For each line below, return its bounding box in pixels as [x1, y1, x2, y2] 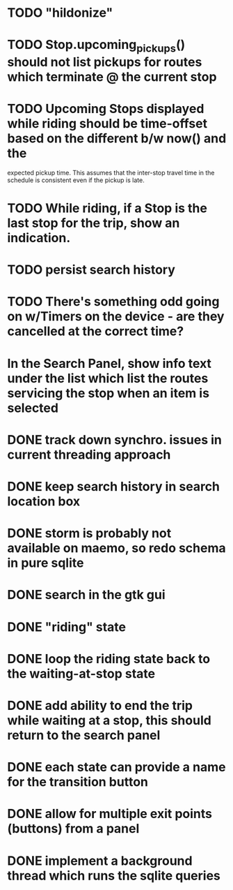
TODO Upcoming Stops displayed [7, 101, 204, 117]
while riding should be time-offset [7, 116, 207, 132]
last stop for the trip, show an [7, 215, 180, 231]
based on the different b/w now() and [7, 131, 227, 147]
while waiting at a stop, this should [7, 712, 212, 728]
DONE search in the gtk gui [7, 587, 166, 603]
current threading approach [7, 447, 171, 462]
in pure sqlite [7, 555, 84, 571]
